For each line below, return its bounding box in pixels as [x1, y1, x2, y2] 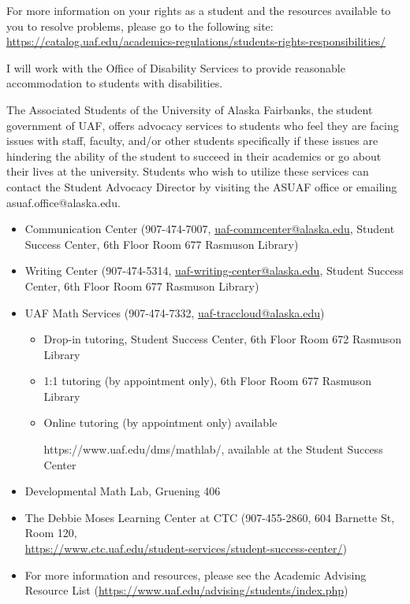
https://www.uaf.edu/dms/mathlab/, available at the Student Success [43, 441, 383, 458]
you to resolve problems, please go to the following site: [6, 17, 274, 34]
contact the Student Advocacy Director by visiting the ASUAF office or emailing [6, 178, 397, 195]
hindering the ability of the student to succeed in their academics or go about [6, 147, 382, 164]
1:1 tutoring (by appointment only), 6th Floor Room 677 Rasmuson [43, 372, 372, 389]
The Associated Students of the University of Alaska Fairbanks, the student [6, 101, 373, 117]
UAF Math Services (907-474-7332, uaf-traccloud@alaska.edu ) [24, 304, 325, 321]
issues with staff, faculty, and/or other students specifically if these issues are [6, 132, 378, 149]
